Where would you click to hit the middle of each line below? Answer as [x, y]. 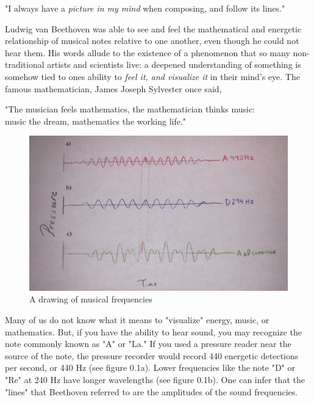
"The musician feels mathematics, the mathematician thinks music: [130, 109]
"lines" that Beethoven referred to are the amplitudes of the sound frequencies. [152, 391]
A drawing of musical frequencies [91, 299]
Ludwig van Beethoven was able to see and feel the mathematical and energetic [153, 28]
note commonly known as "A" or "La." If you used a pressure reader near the [148, 344]
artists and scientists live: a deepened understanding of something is [174, 64]
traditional [25, 64]
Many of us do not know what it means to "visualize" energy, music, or [137, 319]
